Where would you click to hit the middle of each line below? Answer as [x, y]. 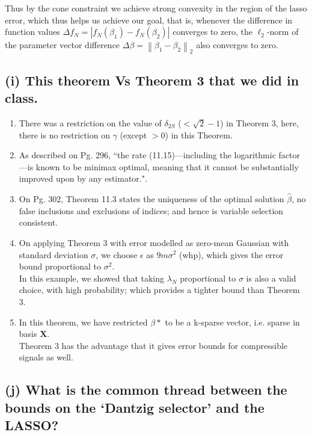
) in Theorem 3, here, [259, 122]
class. [21, 98]
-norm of [283, 32]
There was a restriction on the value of [90, 122]
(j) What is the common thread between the [146, 390]
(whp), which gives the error [231, 254]
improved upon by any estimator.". [83, 178]
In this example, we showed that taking [92, 278]
